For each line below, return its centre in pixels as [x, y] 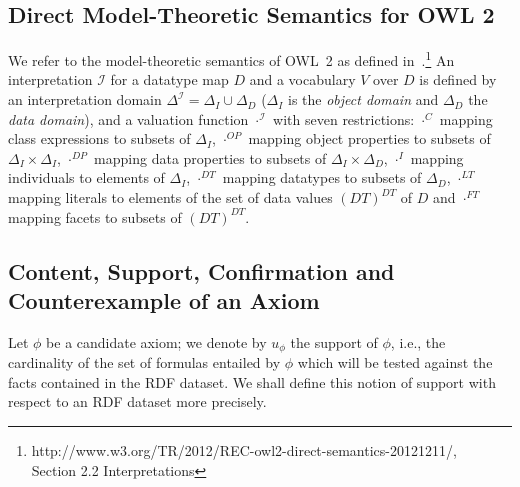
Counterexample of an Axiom [164, 299]
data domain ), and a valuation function [128, 118]
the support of [334, 341]
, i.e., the [418, 341]
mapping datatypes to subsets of [322, 177]
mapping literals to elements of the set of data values [170, 197]
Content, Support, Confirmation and [201, 270]
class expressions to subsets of [99, 138]
